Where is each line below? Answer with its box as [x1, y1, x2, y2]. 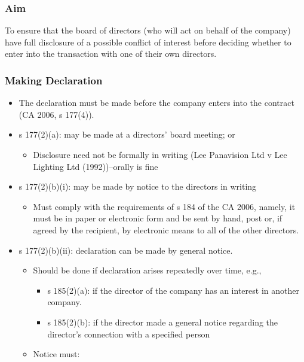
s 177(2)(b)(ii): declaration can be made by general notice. [19, 244, 233, 256]
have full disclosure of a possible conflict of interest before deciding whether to [5, 35, 291, 48]
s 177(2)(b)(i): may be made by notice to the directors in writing [19, 180, 257, 193]
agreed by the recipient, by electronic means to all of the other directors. [33, 223, 299, 236]
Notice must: [33, 348, 80, 360]
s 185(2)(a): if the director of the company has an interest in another [47, 284, 299, 296]
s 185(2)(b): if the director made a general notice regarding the [47, 315, 278, 328]
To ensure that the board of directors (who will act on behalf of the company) [5, 24, 291, 36]
